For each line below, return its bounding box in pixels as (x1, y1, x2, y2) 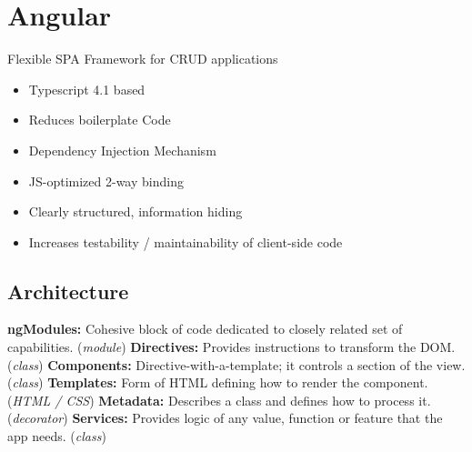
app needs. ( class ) (7, 427, 106, 446)
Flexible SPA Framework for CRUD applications (7, 49, 278, 68)
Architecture (7, 276, 129, 305)
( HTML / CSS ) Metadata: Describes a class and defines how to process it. (7, 390, 431, 409)
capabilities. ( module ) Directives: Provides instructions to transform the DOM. (7, 337, 456, 357)
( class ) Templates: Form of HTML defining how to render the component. (7, 373, 428, 392)
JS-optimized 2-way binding (28, 171, 184, 190)
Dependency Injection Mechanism (28, 140, 216, 159)
